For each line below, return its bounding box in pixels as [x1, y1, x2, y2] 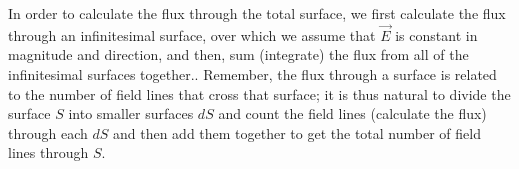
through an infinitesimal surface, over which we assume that [8, 24, 376, 45]
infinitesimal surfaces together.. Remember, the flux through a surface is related [8, 64, 497, 84]
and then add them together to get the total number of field [112, 122, 481, 143]
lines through [8, 142, 89, 163]
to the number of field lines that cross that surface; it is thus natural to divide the [8, 83, 511, 104]
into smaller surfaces [68, 103, 194, 124]
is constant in [395, 24, 478, 45]
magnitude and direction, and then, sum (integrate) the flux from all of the [8, 44, 469, 65]
